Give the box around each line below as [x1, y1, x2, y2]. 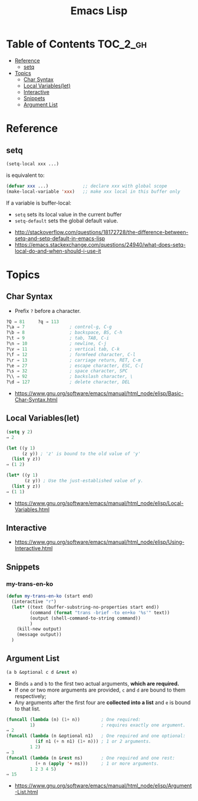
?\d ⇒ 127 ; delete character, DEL [6, 379, 131, 385]
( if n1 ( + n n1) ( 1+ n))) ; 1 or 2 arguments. [35, 738, 151, 745]
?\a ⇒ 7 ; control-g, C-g [6, 324, 112, 330]
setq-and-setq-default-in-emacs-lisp [14, 235, 105, 242]
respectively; [14, 692, 47, 699]
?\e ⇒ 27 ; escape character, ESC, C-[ [6, 363, 144, 369]
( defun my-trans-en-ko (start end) [6, 593, 94, 599]
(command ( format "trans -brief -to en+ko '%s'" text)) [29, 609, 170, 616]
